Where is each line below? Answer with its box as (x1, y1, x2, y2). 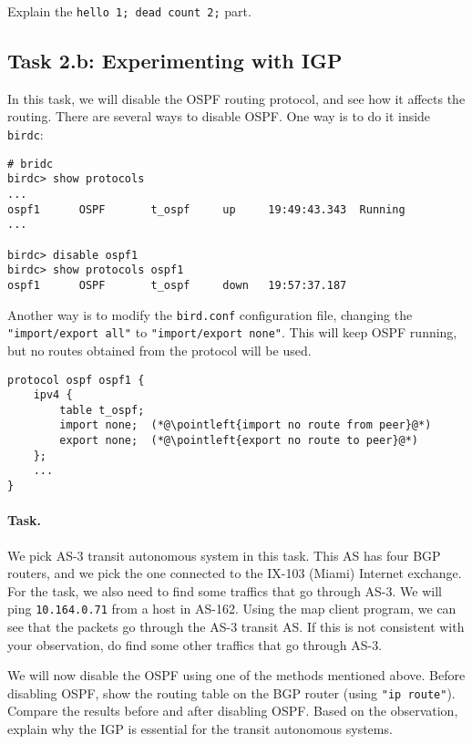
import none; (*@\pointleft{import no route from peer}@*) (59, 418, 432, 432)
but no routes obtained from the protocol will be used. (7, 340, 312, 359)
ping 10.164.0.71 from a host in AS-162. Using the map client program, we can (7, 599, 457, 618)
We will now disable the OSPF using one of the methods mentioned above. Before (7, 666, 466, 685)
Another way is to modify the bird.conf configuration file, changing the (7, 305, 413, 324)
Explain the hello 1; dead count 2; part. (7, 2, 251, 20)
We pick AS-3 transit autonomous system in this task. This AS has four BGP (7, 545, 441, 564)
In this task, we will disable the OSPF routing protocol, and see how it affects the (7, 88, 466, 108)
